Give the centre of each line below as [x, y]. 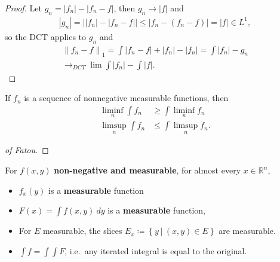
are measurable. [247, 231]
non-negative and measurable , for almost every [147, 170]
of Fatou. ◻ [27, 150]
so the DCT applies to [46, 36]
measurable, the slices [82, 231]
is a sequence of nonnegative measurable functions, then [126, 98]
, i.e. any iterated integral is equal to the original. [156, 250]
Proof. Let [23, 8]
